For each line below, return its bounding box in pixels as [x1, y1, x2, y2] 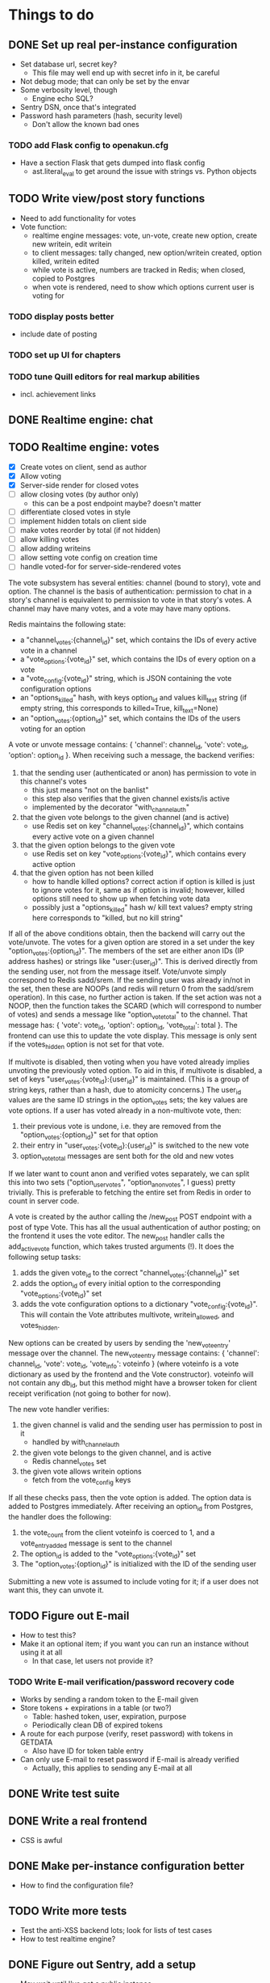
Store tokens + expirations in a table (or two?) [19, 1703, 172, 1713]
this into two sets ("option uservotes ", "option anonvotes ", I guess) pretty [8, 1177, 236, 1189]
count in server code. [8, 1196, 80, 1206]
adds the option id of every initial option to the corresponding [19, 1278, 222, 1290]
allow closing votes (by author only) [19, 489, 139, 499]
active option [31, 860, 76, 869]
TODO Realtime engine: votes [8, 441, 160, 455]
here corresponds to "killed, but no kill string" [31, 912, 184, 923]
